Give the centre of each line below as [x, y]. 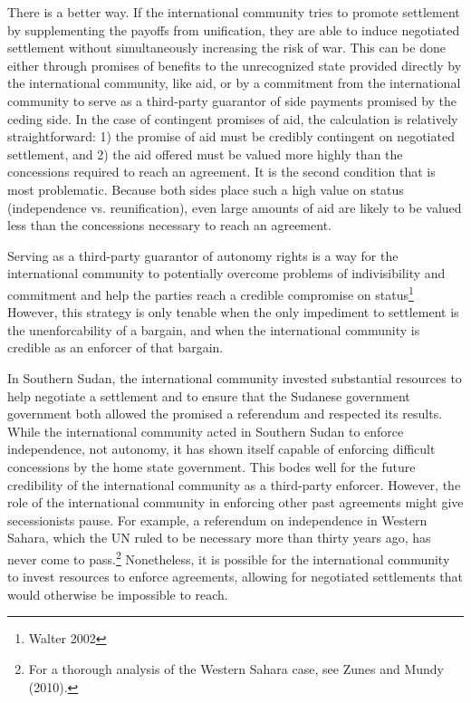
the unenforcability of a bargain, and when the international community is [214, 329]
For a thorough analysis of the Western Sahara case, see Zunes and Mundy [236, 668]
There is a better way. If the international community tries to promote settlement [234, 12]
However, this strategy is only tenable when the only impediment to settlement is [233, 312]
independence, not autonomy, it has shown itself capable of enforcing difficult [221, 449]
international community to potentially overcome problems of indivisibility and [226, 273]
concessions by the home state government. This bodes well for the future [211, 466]
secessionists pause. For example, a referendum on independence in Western [217, 520]
